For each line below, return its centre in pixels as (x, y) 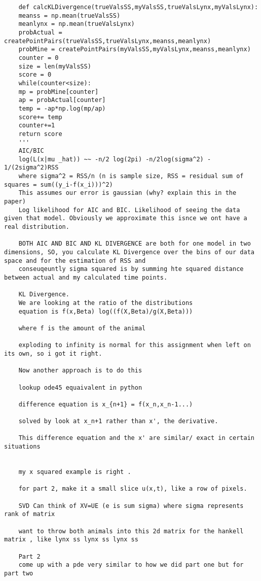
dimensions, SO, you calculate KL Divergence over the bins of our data (129, 252)
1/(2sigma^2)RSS (31, 168)
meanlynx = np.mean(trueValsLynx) (77, 24)
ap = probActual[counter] (62, 100)
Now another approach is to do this (80, 371)
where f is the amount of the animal (82, 328)
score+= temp (40, 117)
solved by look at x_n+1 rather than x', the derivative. (118, 421)
